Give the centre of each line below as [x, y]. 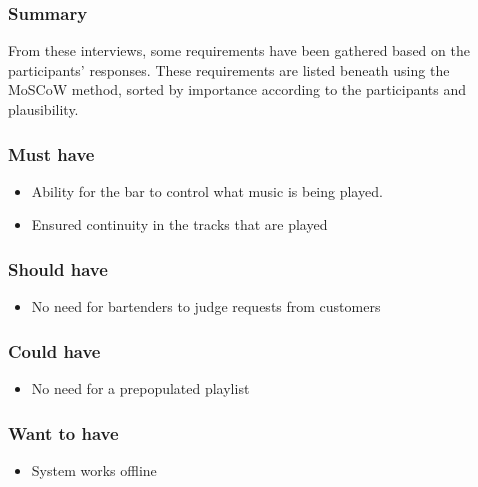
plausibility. [43, 109]
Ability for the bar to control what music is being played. [207, 190]
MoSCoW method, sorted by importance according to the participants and [237, 89]
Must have [51, 153]
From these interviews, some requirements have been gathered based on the [239, 50]
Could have [54, 350]
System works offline [94, 469]
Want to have [63, 432]
